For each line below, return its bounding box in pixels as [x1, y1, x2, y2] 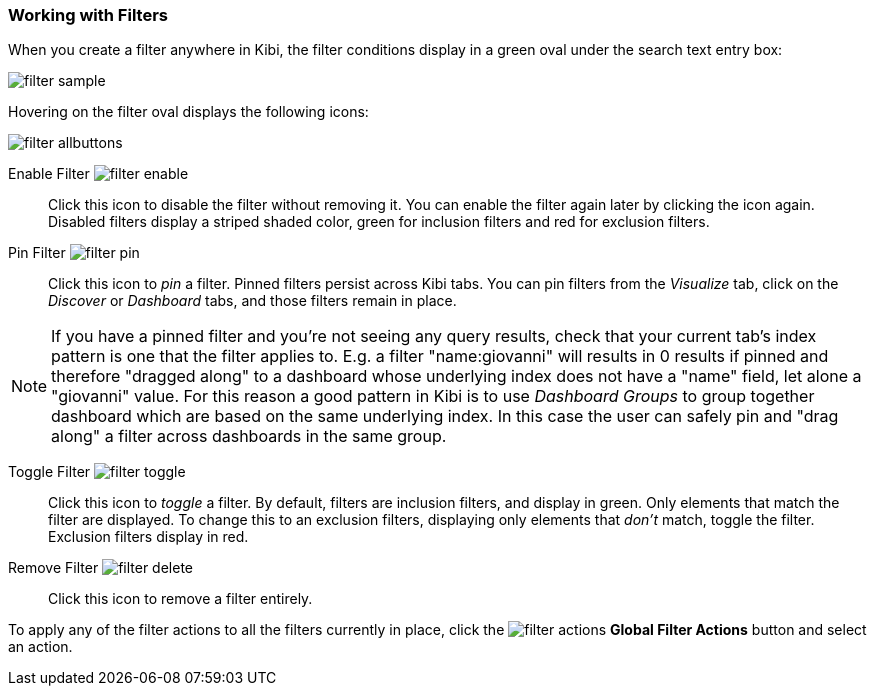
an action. [8, 638, 73, 656]
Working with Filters [8, 5, 168, 25]
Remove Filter [8, 559, 99, 577]
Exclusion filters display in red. [48, 528, 249, 546]
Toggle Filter [8, 463, 91, 481]
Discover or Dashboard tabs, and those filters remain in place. [48, 292, 457, 310]
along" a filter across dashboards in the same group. [51, 426, 447, 447]
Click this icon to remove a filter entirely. [48, 590, 313, 608]
